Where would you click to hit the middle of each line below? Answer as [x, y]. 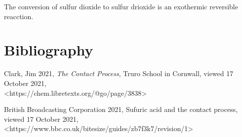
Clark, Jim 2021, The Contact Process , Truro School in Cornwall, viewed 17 [119, 73]
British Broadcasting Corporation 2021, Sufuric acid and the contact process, [121, 109]
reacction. [19, 16]
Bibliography [49, 50]
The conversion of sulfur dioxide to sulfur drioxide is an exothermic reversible [121, 6]
